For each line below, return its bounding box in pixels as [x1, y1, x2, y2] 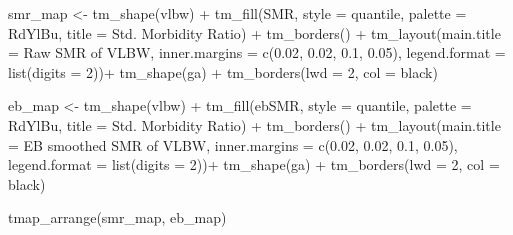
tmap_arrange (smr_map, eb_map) [8, 207, 227, 228]
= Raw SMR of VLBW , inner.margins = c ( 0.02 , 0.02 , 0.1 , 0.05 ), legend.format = [8, 42, 506, 63]
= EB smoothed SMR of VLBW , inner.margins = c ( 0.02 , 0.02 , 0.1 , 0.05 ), [8, 134, 458, 155]
